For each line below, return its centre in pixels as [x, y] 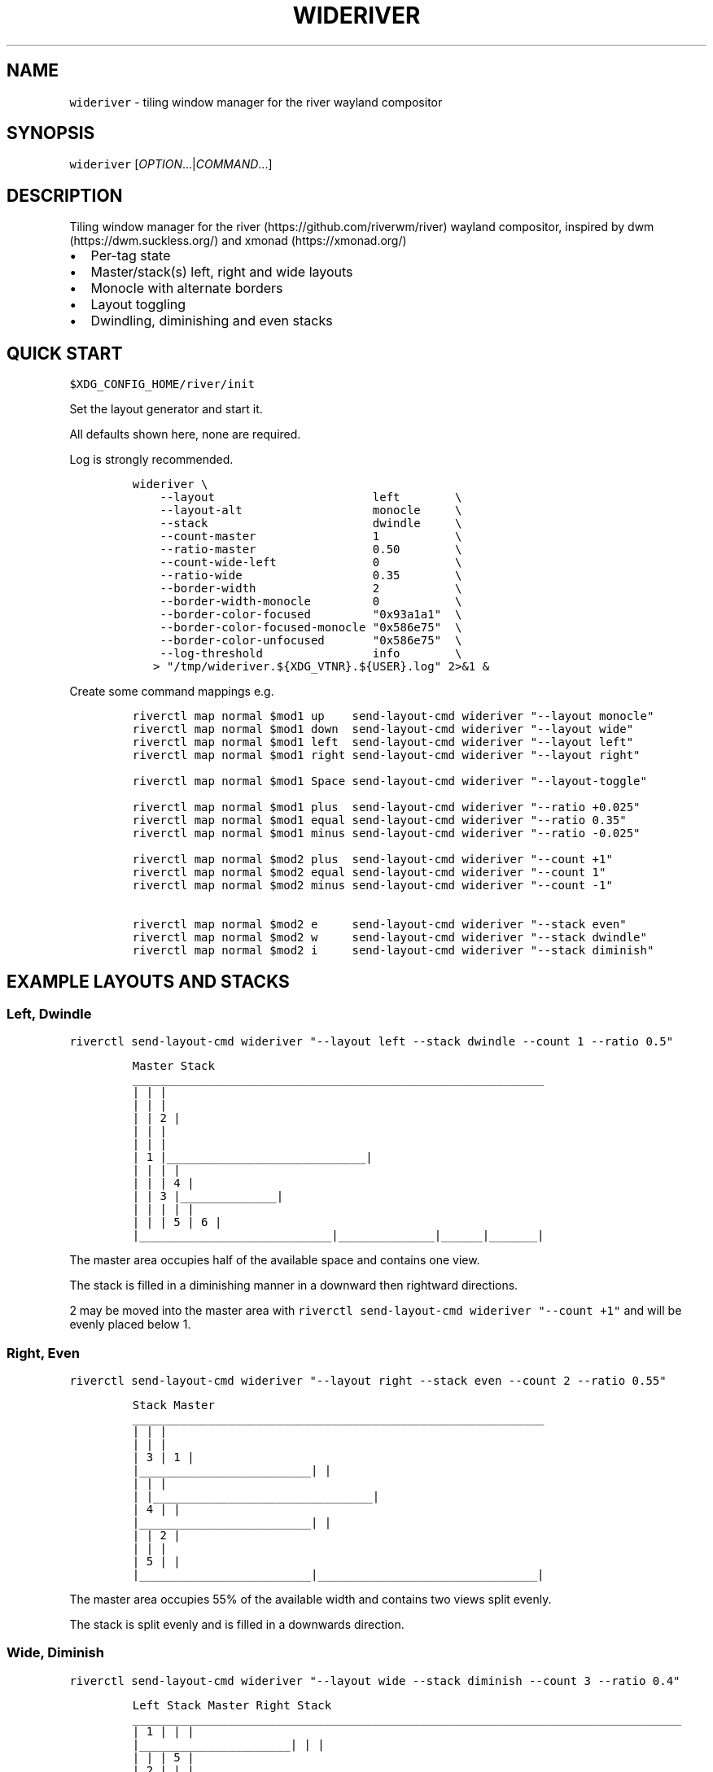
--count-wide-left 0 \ [311, 563]
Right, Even [43, 1353]
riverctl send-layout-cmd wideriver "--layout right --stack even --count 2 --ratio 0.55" [368, 1381]
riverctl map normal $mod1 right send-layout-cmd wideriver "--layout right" [386, 755]
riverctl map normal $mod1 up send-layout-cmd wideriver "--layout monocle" [393, 716]
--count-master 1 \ [311, 537]
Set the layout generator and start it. [166, 409]
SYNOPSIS [51, 133]
